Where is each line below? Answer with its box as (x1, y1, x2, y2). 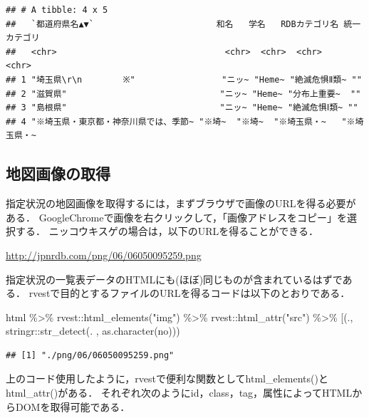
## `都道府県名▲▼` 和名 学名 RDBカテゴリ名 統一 (6, 19, 361, 29)
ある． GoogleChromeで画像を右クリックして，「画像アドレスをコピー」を (6, 209, 348, 224)
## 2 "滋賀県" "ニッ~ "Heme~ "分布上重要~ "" (6, 88, 361, 99)
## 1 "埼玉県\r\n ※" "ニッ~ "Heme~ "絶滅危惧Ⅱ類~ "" (6, 74, 362, 85)
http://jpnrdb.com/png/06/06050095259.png (6, 247, 202, 262)
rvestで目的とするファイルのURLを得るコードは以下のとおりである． (28, 286, 350, 301)
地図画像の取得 (6, 162, 110, 184)
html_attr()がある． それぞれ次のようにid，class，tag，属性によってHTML (6, 385, 353, 400)
